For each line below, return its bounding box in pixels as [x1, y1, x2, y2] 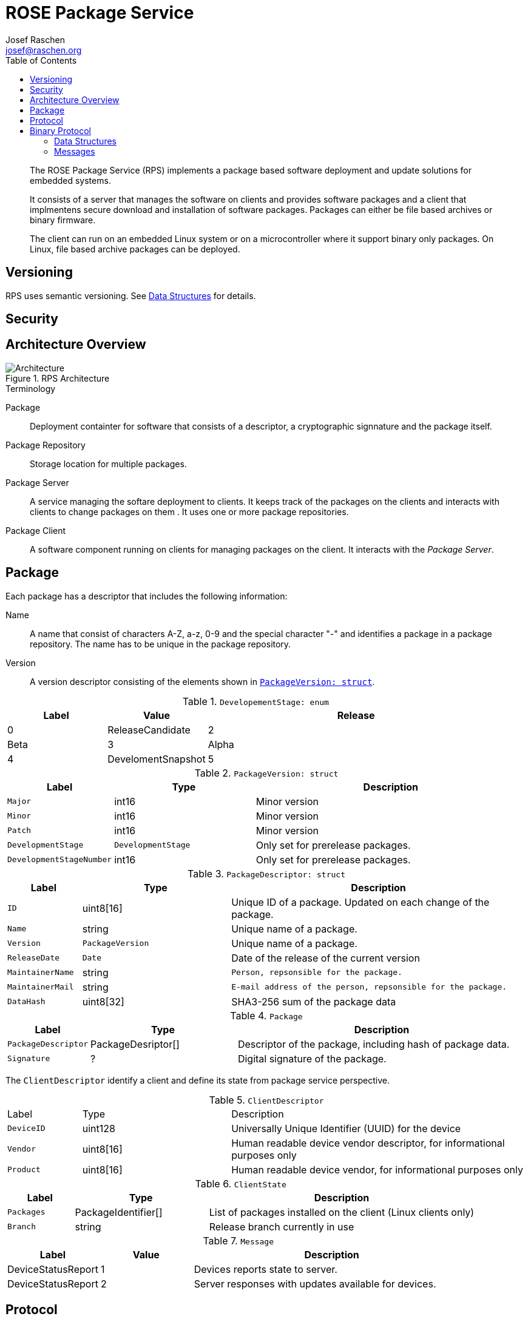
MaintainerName [7, 968, 74, 977]
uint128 [82, 1122, 115, 1135]
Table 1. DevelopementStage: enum [182, 695, 329, 707]
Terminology [5, 383, 56, 394]
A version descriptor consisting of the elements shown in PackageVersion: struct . [30, 676, 375, 687]
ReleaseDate [7, 953, 60, 963]
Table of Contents [5, 55, 77, 66]
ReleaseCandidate [107, 723, 191, 736]
